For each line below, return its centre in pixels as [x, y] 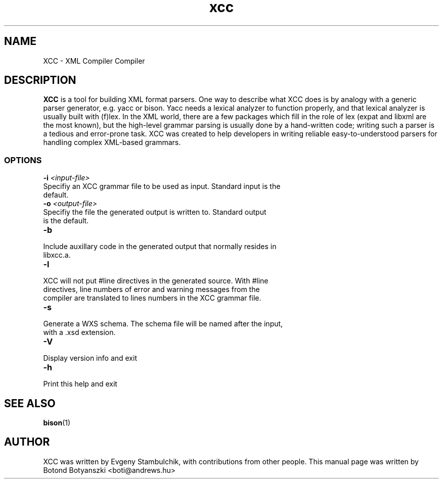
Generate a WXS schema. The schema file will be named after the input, [163, 324]
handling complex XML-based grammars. [112, 142]
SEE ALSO [30, 403]
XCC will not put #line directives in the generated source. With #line [156, 281]
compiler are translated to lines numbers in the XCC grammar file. [152, 298]
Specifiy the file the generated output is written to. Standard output [155, 212]
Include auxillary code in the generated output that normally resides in [160, 247]
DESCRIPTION [40, 80]
